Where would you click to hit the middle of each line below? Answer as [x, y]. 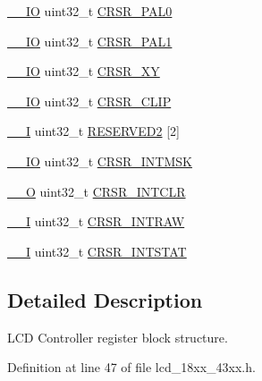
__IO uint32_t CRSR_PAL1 [90, 41]
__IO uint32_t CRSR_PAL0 [90, 11]
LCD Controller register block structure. [118, 337]
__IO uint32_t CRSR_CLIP [89, 101]
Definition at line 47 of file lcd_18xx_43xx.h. [131, 367]
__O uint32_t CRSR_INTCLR [97, 191]
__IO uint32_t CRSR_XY [84, 71]
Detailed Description [105, 299]
